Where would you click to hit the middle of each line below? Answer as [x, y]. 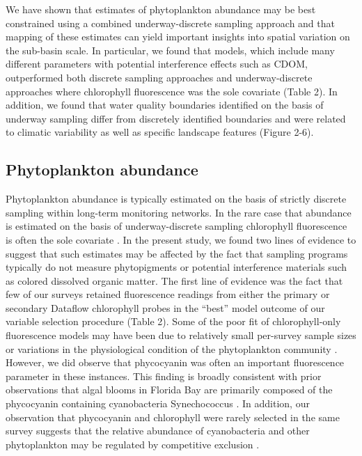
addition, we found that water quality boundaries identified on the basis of [165, 105]
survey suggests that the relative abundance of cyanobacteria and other [158, 431]
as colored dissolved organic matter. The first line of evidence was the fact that [174, 280]
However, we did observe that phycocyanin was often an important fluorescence [175, 362]
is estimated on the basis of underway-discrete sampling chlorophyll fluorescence [176, 226]
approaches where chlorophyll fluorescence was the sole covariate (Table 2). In [172, 91]
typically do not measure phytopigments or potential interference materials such [176, 267]
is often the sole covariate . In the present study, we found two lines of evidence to [181, 239]
